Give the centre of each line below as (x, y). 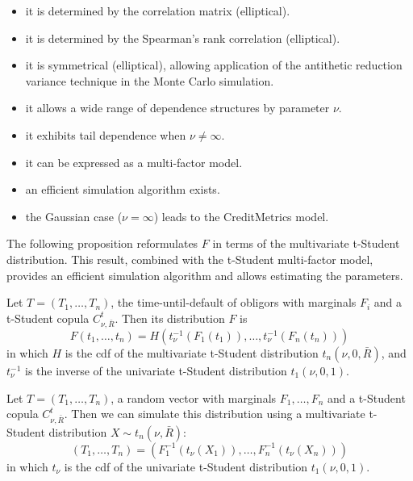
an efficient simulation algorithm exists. (123, 189)
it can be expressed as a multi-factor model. (134, 162)
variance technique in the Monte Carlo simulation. (150, 80)
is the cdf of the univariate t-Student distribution (186, 466)
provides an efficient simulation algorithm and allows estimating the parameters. (205, 275)
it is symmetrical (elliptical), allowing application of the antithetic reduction (214, 65)
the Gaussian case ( (74, 216)
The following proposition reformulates (102, 243)
